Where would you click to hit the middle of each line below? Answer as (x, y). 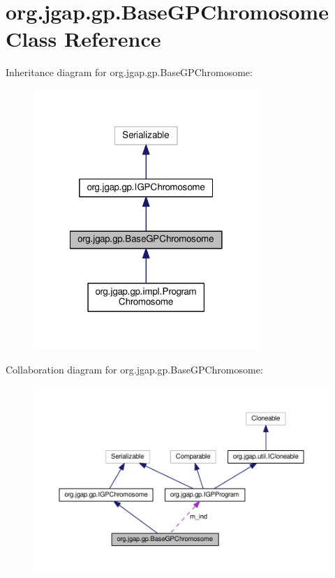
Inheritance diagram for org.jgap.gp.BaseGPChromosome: (129, 72)
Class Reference (83, 39)
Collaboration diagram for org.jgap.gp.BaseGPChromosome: (134, 369)
